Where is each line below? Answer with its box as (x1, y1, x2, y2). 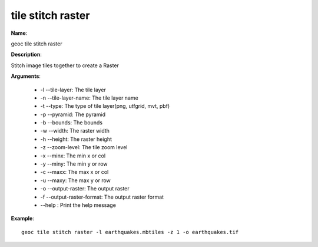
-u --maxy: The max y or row (40, 177, 111, 184)
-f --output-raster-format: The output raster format (40, 193, 164, 200)
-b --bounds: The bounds (40, 119, 103, 126)
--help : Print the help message (40, 201, 116, 209)
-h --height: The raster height (40, 136, 112, 143)
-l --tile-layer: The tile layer (40, 86, 106, 93)
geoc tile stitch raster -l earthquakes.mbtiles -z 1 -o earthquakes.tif (21, 229, 239, 235)
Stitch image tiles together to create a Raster (11, 62, 119, 69)
